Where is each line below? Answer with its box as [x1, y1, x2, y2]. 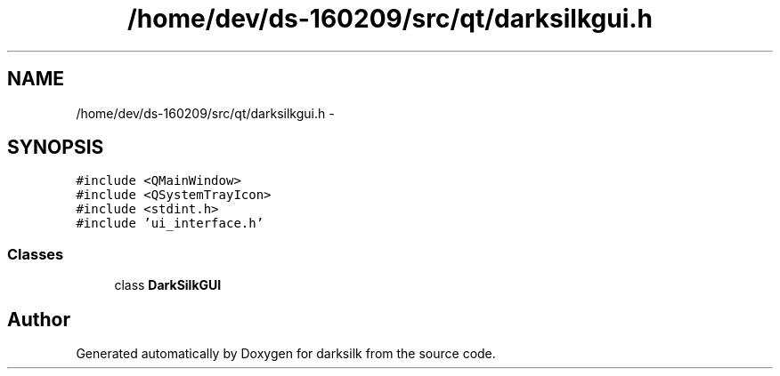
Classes [7, 244, 64, 263]
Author [7, 308, 70, 331]
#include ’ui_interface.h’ [76, 216, 264, 231]
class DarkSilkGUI [114, 277, 222, 293]
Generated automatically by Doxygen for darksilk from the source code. [76, 346, 496, 362]
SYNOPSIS [7, 136, 104, 159]
